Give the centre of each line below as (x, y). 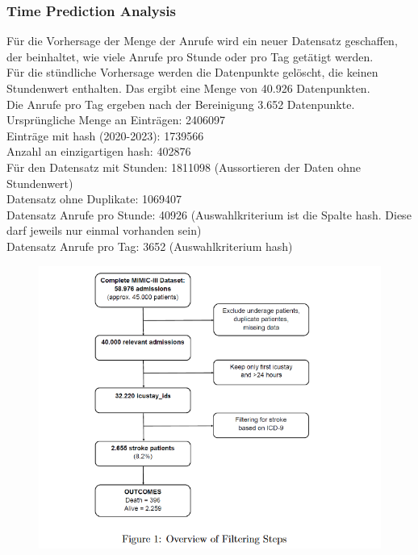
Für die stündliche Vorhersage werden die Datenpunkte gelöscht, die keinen (192, 72)
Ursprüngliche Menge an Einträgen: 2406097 (116, 120)
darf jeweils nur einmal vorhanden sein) (104, 230)
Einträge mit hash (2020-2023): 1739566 (105, 135)
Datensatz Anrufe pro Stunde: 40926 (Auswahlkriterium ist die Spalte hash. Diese (209, 214)
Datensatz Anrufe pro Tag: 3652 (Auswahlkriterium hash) (150, 246)
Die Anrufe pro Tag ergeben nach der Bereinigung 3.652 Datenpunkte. (181, 104)
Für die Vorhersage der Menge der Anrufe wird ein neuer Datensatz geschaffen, (202, 41)
